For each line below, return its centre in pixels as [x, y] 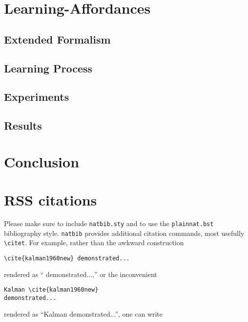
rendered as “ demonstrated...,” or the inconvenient [81, 274]
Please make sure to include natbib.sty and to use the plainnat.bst [109, 223]
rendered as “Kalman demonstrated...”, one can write [83, 313]
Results [23, 126]
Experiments [37, 97]
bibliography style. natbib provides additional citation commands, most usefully [124, 233]
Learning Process [48, 68]
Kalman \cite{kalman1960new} [51, 290]
